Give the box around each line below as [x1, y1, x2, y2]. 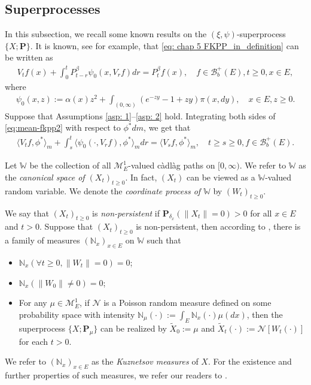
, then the [246, 308, 283, 320]
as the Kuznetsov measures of [91, 355, 199, 368]
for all [250, 206, 272, 219]
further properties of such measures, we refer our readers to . [5, 368, 227, 381]
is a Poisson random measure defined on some [103, 296, 272, 309]
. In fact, [125, 170, 157, 183]
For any [19, 296, 47, 309]
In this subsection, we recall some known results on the [5, 28, 207, 40]
